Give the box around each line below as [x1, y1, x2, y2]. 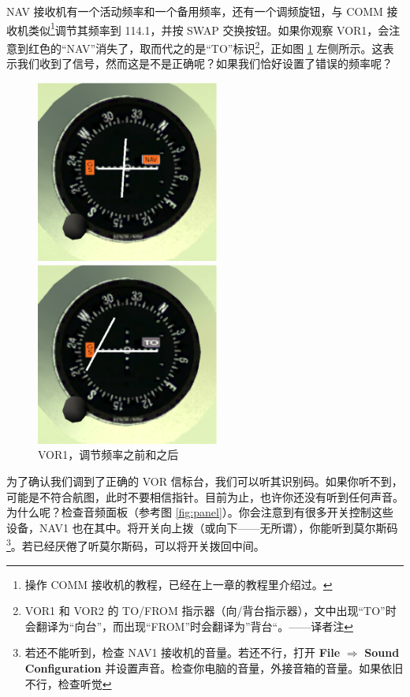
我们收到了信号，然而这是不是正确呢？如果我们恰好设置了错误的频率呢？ [17, 55, 393, 72]
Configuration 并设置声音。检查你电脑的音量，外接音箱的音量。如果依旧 [24, 660, 404, 676]
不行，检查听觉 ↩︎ [24, 675, 112, 691]
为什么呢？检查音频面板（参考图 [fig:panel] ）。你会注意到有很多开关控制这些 [6, 504, 393, 520]
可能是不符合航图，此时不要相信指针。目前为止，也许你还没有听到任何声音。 [6, 488, 404, 505]
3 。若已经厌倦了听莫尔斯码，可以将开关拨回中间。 [6, 535, 265, 554]
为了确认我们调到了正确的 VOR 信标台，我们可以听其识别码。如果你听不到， [6, 473, 403, 489]
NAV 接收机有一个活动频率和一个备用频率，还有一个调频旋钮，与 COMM [6, 3, 383, 19]
